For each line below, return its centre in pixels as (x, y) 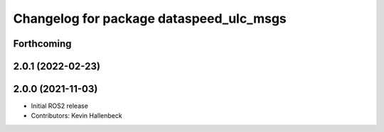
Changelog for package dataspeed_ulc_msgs (150, 18)
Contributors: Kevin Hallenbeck (76, 116)
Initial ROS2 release (60, 106)
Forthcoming (42, 44)
